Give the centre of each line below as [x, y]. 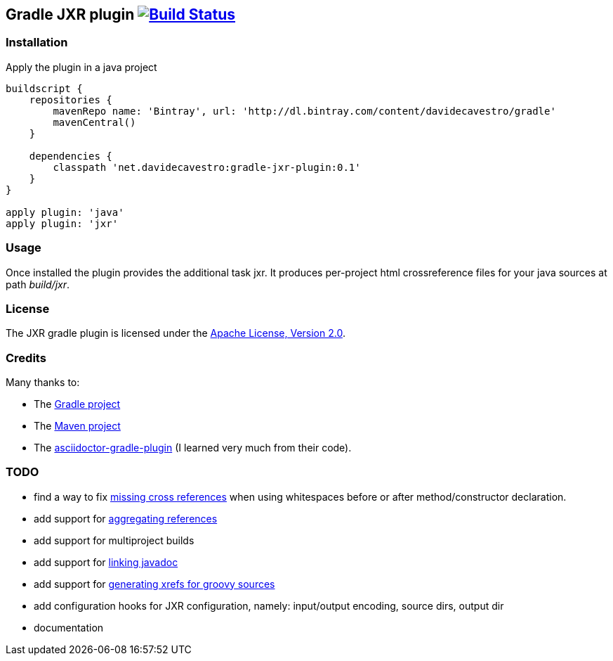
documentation [69, 627]
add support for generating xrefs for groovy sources [154, 584]
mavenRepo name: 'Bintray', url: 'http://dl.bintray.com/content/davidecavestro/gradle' [304, 111]
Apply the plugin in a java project [81, 67]
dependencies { [71, 156]
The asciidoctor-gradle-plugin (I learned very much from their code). [193, 448]
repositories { [71, 100]
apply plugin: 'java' [65, 212]
